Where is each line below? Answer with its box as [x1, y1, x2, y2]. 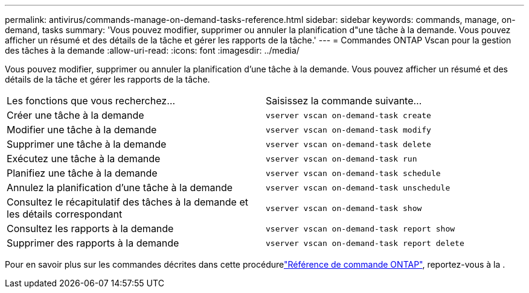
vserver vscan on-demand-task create [266, 110, 431, 120]
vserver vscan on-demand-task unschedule [266, 183, 450, 192]
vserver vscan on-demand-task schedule [266, 168, 441, 178]
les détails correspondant [7, 208, 123, 220]
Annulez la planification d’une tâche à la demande [7, 181, 233, 194]
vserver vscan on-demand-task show [266, 203, 422, 213]
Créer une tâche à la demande [7, 109, 144, 121]
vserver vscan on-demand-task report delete [266, 238, 464, 248]
